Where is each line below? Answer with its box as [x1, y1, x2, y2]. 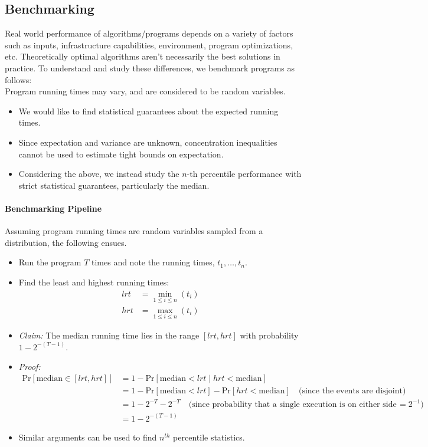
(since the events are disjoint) [298, 386, 406, 395]
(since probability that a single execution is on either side [188, 400, 397, 409]
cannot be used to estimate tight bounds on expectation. [18, 147, 224, 160]
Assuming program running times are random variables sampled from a [5, 225, 263, 237]
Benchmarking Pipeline [5, 202, 102, 214]
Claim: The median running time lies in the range [18, 329, 200, 341]
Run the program [18, 256, 81, 268]
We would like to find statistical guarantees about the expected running [18, 104, 279, 117]
